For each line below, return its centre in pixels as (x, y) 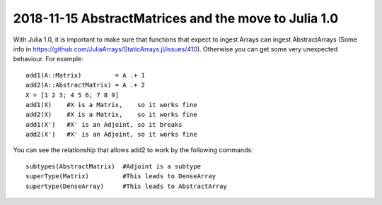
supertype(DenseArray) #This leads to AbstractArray (127, 186)
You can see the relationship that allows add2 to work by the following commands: (133, 150)
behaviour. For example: (48, 59)
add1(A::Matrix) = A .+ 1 (85, 75)
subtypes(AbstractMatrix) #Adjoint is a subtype (114, 166)
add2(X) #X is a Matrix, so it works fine (111, 115)
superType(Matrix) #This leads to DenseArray (121, 176)
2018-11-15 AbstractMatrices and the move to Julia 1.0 (176, 18)
